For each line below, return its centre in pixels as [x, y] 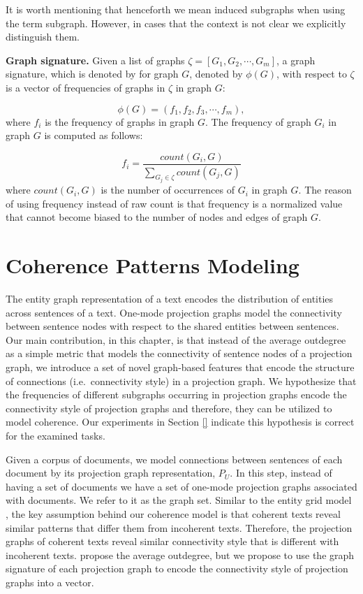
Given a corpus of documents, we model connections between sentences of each [174, 459]
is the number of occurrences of [168, 190]
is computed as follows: [94, 135]
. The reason [325, 190]
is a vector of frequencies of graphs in [86, 87]
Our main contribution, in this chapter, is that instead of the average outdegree [176, 339]
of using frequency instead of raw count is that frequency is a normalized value [174, 203]
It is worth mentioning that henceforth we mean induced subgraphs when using [176, 9]
